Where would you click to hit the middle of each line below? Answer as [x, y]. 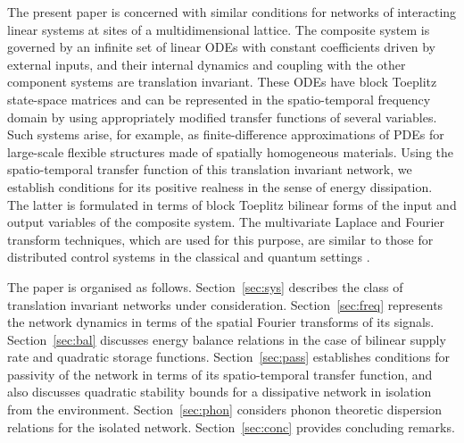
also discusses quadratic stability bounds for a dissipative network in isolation [220, 392]
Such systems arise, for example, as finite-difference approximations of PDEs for [226, 134]
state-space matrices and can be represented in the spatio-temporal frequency [219, 99]
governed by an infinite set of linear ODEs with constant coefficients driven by [221, 47]
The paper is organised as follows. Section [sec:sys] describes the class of [205, 286]
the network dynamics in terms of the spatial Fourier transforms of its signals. [221, 322]
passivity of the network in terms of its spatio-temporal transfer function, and [220, 374]
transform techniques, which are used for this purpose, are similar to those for [220, 239]
